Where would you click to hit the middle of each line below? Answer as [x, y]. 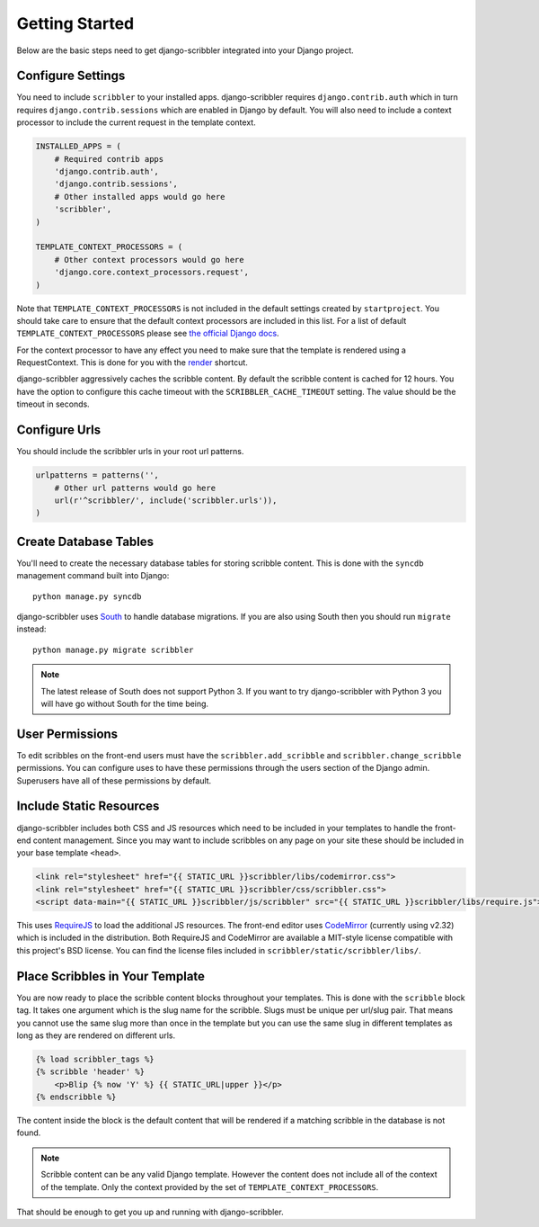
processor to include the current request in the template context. [136, 122]
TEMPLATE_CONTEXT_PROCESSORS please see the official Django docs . [148, 334]
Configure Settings [71, 76]
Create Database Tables [85, 541]
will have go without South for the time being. [125, 703]
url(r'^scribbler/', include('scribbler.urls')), [166, 500]
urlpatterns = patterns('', [97, 475]
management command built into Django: [93, 576]
